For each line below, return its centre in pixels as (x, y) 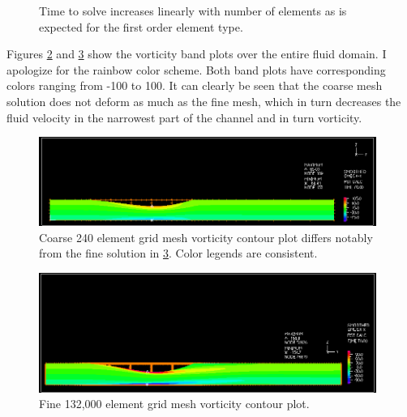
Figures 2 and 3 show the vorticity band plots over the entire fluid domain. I (197, 54)
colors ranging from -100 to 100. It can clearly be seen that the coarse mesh (195, 85)
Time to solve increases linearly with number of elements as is (193, 11)
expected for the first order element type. (141, 26)
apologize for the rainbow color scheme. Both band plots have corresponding (196, 69)
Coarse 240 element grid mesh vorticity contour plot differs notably (206, 237)
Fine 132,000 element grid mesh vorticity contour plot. (174, 404)
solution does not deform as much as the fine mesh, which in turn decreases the (204, 101)
